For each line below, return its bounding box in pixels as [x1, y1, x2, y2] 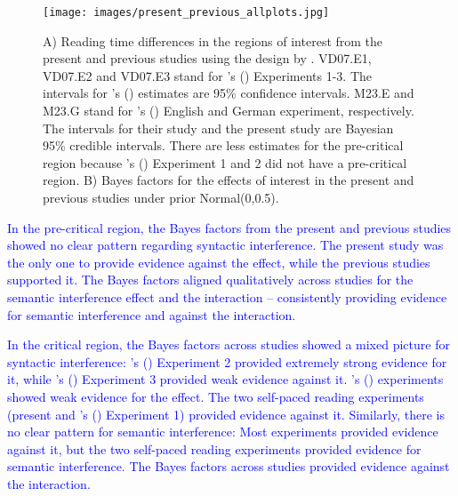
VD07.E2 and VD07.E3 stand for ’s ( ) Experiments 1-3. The [43, 66, 372, 84]
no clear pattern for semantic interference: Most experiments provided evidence [7, 422, 438, 441]
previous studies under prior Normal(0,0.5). [43, 188, 279, 206]
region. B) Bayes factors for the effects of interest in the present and [43, 171, 414, 189]
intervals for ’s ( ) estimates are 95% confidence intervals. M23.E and [43, 84, 414, 102]
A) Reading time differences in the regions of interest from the [43, 31, 383, 50]
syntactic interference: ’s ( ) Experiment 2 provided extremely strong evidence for [7, 352, 447, 371]
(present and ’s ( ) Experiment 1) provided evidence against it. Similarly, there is [7, 404, 445, 423]
